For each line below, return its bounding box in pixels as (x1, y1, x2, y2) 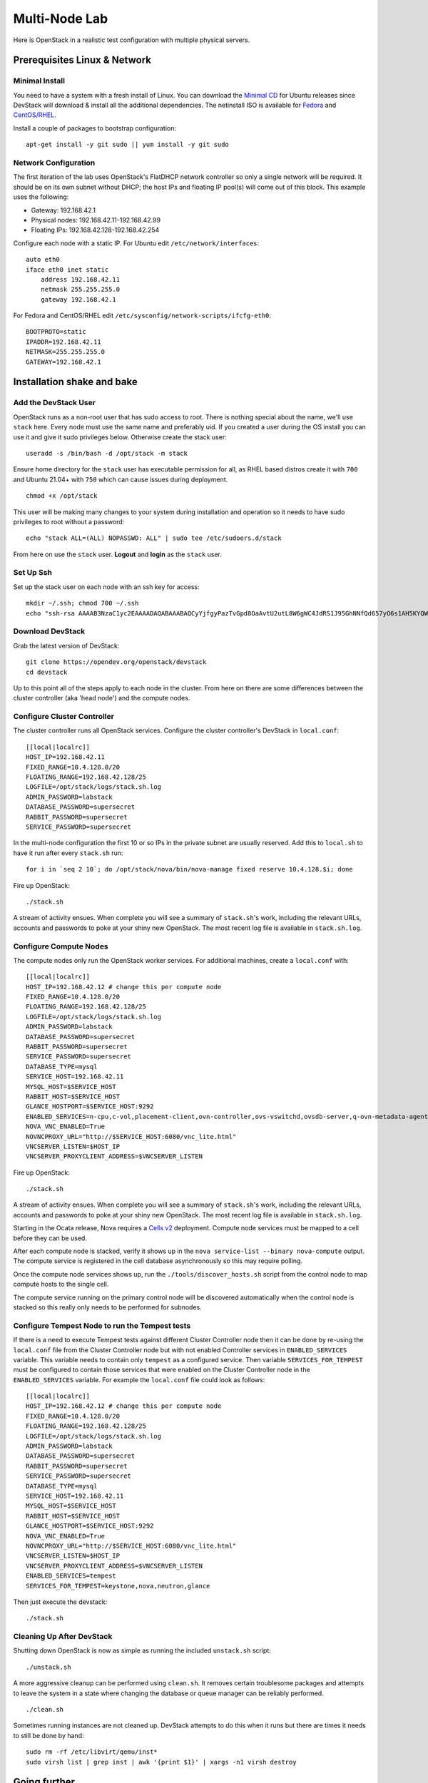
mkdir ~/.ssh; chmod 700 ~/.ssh (26, 599, 139, 608)
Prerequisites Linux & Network (13, 54, 151, 66)
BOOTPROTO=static (26, 328, 86, 336)
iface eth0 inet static (26, 265, 109, 274)
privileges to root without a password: (13, 517, 125, 526)
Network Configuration (13, 158, 96, 168)
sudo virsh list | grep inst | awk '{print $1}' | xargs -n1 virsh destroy (26, 1758, 297, 1766)
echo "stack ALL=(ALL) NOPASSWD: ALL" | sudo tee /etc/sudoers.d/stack (26, 534, 282, 542)
